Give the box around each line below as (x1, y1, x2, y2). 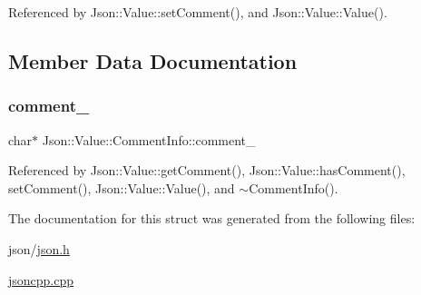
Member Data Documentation (8, 46, 298, 74)
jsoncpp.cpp (8, 270, 74, 289)
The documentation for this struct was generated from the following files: (8, 209, 416, 228)
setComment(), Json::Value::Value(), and (8, 178, 235, 197)
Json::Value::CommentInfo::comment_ (42, 130, 256, 149)
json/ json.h (8, 239, 70, 258)
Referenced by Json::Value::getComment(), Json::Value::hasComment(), (8, 161, 406, 180)
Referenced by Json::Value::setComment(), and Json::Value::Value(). (8, 3, 387, 21)
